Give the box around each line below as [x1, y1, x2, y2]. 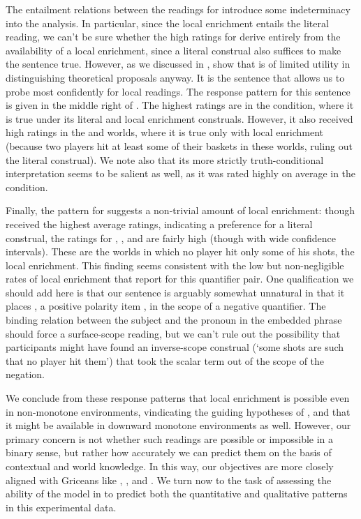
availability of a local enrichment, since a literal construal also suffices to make [6, 43, 341, 57]
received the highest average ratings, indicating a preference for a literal [6, 216, 313, 231]
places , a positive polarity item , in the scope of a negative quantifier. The [6, 299, 326, 313]
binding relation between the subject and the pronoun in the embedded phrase [6, 313, 342, 327]
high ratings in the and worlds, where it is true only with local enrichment [6, 125, 324, 140]
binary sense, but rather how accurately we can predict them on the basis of [6, 445, 332, 460]
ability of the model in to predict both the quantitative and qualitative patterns [6, 486, 348, 501]
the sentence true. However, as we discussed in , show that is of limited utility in [6, 57, 351, 71]
